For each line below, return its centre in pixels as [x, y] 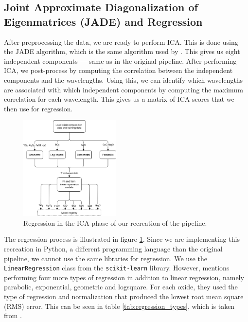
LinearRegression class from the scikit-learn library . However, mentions [117, 268]
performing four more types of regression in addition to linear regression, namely [124, 277]
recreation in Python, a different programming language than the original [113, 248]
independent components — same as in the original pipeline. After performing [120, 61]
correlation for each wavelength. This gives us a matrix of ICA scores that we [119, 99]
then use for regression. [38, 108]
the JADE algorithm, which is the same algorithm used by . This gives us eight [122, 51]
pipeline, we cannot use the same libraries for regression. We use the [106, 258]
